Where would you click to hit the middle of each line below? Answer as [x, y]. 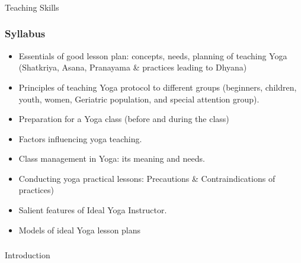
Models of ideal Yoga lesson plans [80, 230]
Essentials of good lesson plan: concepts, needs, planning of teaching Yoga [153, 55]
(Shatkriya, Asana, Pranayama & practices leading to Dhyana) [133, 67]
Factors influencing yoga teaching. [80, 138]
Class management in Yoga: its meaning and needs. [112, 158]
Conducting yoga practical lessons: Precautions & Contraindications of [147, 178]
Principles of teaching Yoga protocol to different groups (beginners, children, [158, 87]
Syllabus [25, 33]
